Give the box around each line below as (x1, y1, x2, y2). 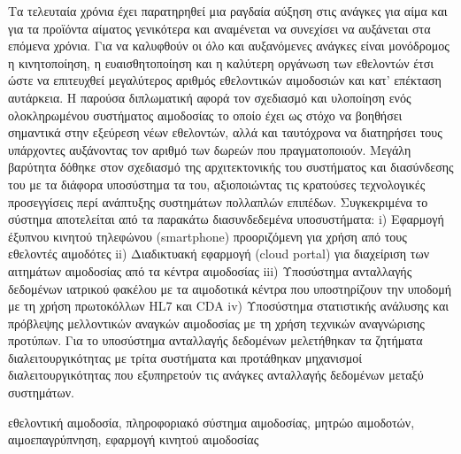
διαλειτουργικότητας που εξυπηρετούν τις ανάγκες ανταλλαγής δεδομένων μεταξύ (8, 366, 424, 384)
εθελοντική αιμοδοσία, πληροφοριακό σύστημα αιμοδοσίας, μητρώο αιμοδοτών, (8, 412, 415, 431)
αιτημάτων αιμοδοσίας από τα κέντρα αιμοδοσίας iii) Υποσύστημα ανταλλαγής (8, 261, 412, 280)
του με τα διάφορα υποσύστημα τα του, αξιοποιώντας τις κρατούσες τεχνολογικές (8, 174, 426, 193)
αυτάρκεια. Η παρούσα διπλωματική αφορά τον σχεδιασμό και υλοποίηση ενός (8, 88, 411, 106)
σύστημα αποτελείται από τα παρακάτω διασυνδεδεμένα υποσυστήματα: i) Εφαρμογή (8, 210, 444, 228)
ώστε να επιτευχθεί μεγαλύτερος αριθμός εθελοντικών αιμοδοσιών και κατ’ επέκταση (8, 71, 442, 89)
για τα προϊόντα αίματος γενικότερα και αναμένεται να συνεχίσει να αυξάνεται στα (8, 19, 431, 37)
